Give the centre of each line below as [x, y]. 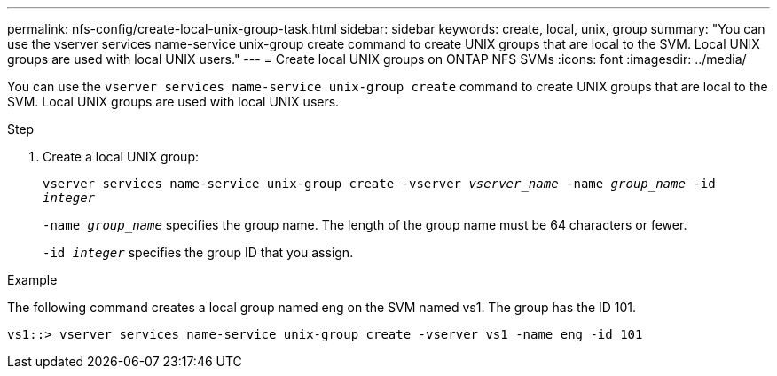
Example [32, 280]
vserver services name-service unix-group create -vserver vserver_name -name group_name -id [379, 184]
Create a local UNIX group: [121, 157]
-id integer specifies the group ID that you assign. [198, 252]
